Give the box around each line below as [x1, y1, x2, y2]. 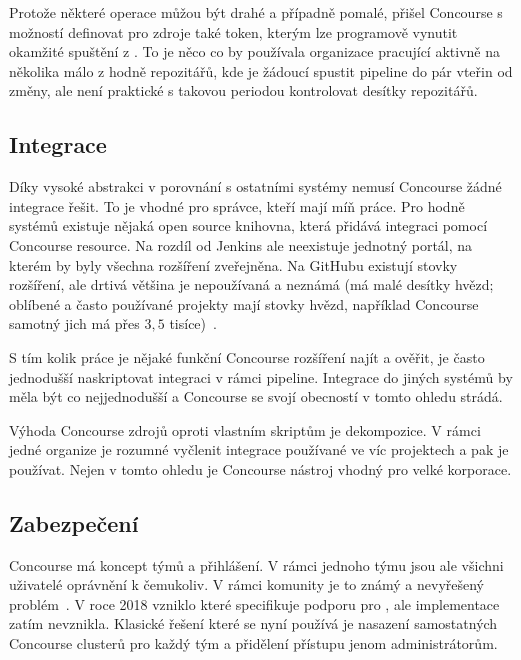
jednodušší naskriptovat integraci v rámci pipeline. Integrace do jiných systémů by [9, 366, 513, 387]
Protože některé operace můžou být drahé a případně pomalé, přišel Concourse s [9, 2, 503, 22]
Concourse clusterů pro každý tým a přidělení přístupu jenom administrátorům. [9, 633, 498, 654]
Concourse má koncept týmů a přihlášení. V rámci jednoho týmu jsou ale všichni [9, 554, 504, 575]
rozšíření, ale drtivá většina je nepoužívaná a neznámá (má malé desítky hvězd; [9, 274, 494, 295]
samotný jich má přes [9, 313, 140, 334]
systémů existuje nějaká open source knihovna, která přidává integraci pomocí [9, 215, 488, 236]
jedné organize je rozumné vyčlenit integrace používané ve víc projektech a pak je [9, 439, 509, 460]
